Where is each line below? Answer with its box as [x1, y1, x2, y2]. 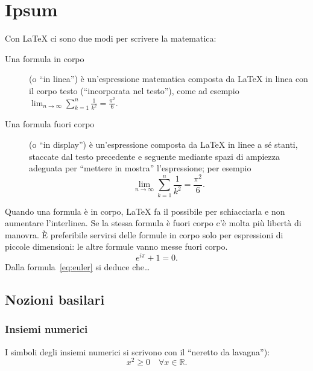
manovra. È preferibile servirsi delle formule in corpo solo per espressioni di [5, 228, 283, 241]
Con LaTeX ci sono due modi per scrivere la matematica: [5, 32, 217, 45]
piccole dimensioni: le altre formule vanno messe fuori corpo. [5, 240, 228, 253]
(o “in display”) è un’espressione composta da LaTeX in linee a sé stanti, [29, 138, 298, 150]
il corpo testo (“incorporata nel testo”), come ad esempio [29, 84, 239, 97]
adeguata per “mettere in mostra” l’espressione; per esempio [29, 162, 251, 174]
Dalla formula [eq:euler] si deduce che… [5, 261, 150, 273]
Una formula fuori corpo [5, 118, 95, 130]
